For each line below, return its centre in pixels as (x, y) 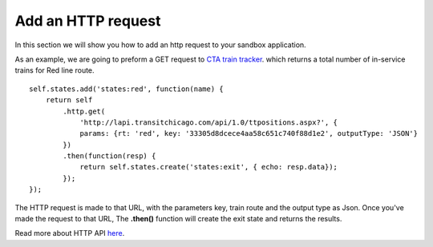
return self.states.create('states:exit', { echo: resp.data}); (209, 167)
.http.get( (84, 111)
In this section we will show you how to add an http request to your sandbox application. (160, 45)
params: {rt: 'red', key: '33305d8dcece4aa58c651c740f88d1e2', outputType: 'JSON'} (249, 133)
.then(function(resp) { (109, 156)
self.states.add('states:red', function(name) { (126, 89)
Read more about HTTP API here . (70, 233)
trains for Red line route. (55, 70)
